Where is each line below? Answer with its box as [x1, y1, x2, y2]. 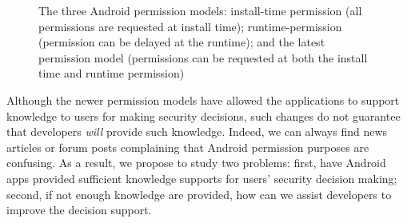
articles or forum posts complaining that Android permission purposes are [6, 138, 369, 155]
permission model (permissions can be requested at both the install [38, 49, 368, 66]
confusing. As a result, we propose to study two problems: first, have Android [6, 154, 386, 171]
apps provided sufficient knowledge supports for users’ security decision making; [6, 169, 397, 186]
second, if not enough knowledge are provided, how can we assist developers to [6, 185, 392, 202]
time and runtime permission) [38, 65, 185, 82]
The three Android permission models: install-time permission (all [38, 2, 362, 18]
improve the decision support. [6, 201, 152, 218]
